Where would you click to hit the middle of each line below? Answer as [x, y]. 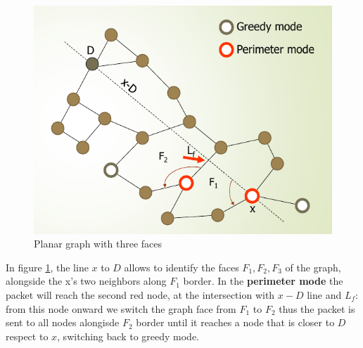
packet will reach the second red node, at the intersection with [140, 295]
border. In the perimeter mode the [263, 281]
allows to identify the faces [181, 267]
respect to [27, 336]
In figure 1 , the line [47, 267]
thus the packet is [317, 308]
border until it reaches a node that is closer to [235, 322]
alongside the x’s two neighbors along [86, 281]
